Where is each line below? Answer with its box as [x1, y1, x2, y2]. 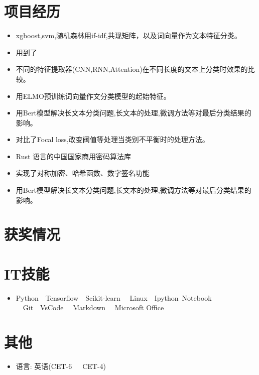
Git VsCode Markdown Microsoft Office [23, 302, 164, 313]
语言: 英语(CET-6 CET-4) [16, 361, 106, 371]
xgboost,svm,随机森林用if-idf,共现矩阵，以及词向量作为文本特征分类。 [16, 30, 241, 41]
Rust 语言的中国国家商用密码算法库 [16, 151, 132, 161]
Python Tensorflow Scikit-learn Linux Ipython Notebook [16, 292, 212, 303]
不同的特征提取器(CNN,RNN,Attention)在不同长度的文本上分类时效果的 [16, 64, 248, 74]
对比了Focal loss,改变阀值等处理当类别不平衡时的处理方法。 [16, 134, 209, 145]
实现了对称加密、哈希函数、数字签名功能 [16, 168, 150, 178]
